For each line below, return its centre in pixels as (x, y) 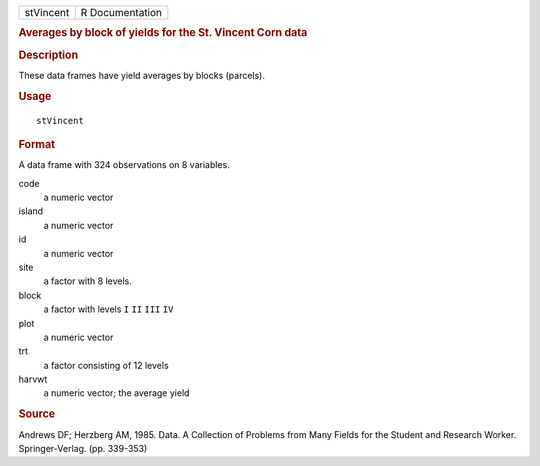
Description (48, 55)
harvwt (33, 379)
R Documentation (121, 12)
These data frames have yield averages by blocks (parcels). (141, 75)
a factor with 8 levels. (87, 281)
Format (36, 144)
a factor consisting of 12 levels (106, 365)
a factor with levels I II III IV (108, 309)
